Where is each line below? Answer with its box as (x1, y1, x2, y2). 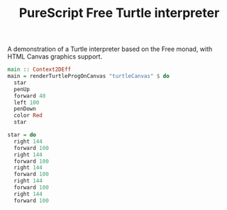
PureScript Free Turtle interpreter (18, 5, 220, 21)
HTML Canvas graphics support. (7, 52, 103, 61)
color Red (13, 112, 43, 119)
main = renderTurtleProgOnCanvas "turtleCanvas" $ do (7, 73, 170, 80)
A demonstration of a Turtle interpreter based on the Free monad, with (7, 45, 213, 54)
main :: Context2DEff (7, 66, 72, 74)
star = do (7, 132, 37, 139)
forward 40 (13, 92, 46, 100)
